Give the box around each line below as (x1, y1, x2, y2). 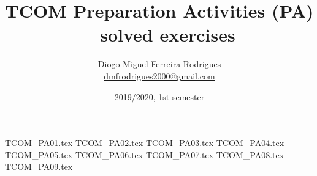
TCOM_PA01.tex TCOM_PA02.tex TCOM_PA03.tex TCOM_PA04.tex (5, 136, 285, 149)
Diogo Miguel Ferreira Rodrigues (97, 57, 221, 70)
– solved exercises (83, 22, 235, 47)
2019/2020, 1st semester (114, 90, 205, 103)
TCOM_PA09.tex (5, 160, 73, 173)
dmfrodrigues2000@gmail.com (104, 69, 215, 82)
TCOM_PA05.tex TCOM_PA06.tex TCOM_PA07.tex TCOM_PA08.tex (5, 148, 285, 161)
